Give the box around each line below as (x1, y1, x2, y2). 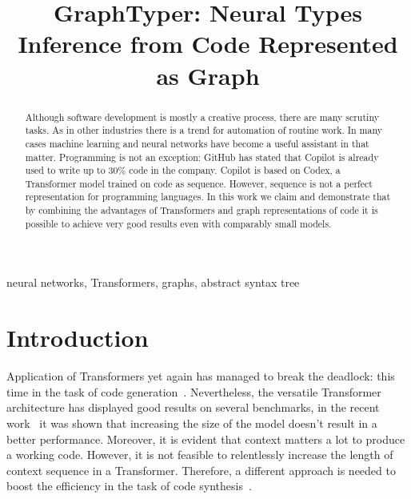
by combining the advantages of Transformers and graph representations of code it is (25, 203, 378, 217)
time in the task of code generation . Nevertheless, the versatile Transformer (6, 383, 381, 400)
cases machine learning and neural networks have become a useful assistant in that (25, 136, 369, 150)
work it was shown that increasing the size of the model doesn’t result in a (6, 414, 377, 431)
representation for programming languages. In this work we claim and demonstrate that (25, 190, 391, 203)
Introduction (6, 321, 149, 354)
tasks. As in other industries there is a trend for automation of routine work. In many (25, 123, 383, 137)
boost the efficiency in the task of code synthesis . (6, 477, 252, 494)
